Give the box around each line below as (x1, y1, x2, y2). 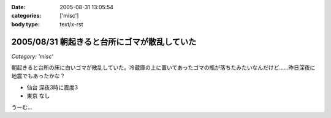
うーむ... (11, 103, 33, 111)
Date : (11, 4, 26, 10)
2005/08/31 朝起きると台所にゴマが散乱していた (11, 37, 197, 47)
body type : (11, 20, 40, 28)
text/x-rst (59, 20, 83, 28)
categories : (11, 12, 42, 20)
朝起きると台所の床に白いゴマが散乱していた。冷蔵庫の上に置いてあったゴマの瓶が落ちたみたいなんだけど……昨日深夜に (11, 64, 316, 72)
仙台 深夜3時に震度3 (26, 83, 78, 91)
